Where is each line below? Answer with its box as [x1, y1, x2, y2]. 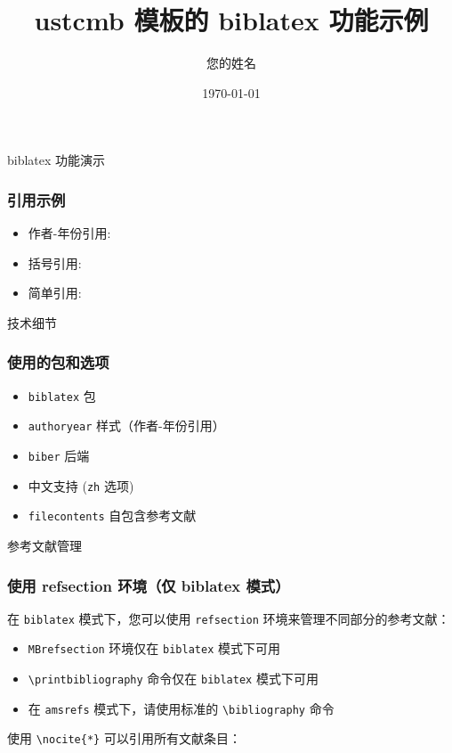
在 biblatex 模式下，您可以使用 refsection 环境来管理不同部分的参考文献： [7, 609, 450, 627]
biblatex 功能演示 [7, 151, 106, 169]
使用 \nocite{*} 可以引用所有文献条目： [7, 729, 241, 748]
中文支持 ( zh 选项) [28, 476, 134, 495]
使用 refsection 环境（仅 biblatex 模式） [7, 574, 290, 596]
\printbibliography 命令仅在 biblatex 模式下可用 [28, 669, 319, 688]
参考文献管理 [7, 536, 82, 554]
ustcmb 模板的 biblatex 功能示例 [34, 2, 429, 38]
